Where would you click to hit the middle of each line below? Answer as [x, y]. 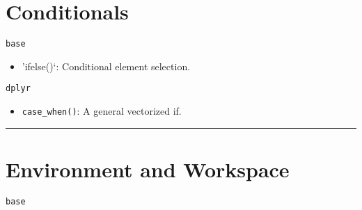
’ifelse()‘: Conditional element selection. [106, 66]
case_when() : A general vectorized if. [102, 111]
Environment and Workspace [148, 169]
